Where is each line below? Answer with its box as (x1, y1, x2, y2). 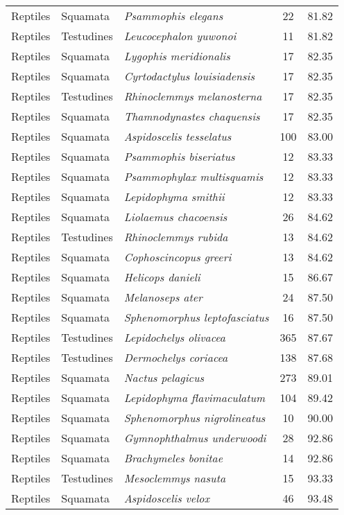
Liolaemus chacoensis (123, 209, 227, 225)
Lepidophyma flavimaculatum (123, 390, 266, 405)
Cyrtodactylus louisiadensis (123, 68, 255, 84)
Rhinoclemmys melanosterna (123, 88, 262, 104)
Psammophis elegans (123, 8, 223, 24)
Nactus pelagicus (123, 369, 205, 385)
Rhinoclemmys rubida (123, 229, 228, 245)
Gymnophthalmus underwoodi (123, 430, 266, 446)
